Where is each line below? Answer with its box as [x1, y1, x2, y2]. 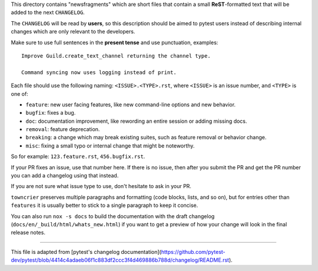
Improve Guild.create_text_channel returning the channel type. [21, 52, 211, 59]
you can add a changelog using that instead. [11, 172, 119, 179]
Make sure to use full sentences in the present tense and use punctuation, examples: [11, 39, 218, 46]
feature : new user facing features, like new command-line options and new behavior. [25, 101, 236, 108]
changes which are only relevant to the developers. [11, 28, 135, 35]
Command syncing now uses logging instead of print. [21, 69, 177, 76]
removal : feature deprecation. [25, 126, 100, 133]
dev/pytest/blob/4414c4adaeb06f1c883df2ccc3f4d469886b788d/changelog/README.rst [11, 256, 230, 264]
